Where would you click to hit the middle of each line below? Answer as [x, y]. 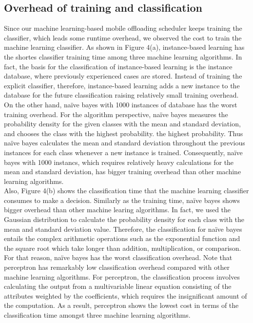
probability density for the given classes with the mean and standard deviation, [122, 124]
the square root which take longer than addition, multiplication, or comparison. [123, 248]
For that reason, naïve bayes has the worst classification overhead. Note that [118, 257]
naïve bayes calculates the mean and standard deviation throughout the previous [125, 143]
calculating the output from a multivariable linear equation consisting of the [118, 286]
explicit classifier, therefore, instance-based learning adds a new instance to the [122, 85]
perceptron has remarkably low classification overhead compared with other [117, 267]
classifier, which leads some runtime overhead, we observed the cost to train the [123, 37]
